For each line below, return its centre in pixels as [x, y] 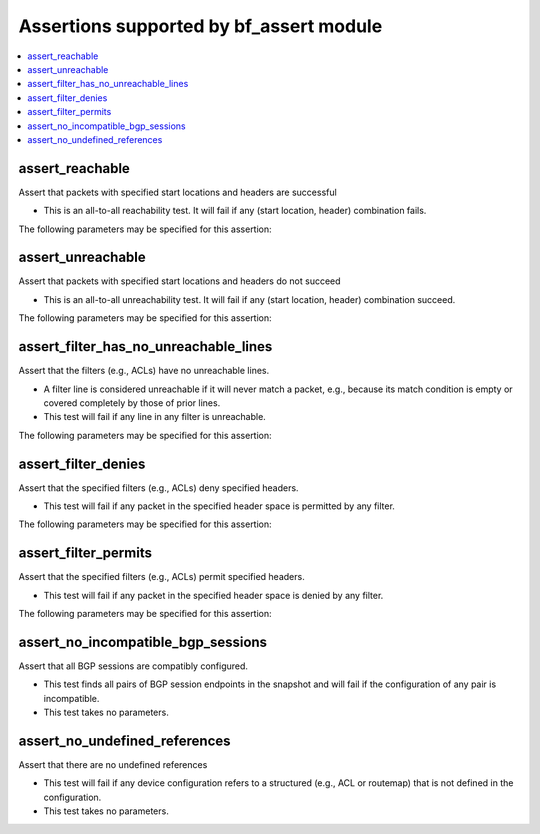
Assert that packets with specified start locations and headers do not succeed [179, 281]
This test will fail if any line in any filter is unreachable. [155, 417]
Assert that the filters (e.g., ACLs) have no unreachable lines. [144, 371]
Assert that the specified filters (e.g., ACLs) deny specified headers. [158, 487]
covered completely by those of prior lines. [132, 402]
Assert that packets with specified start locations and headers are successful [177, 192]
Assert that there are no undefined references [113, 765]
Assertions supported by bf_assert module [200, 26]
